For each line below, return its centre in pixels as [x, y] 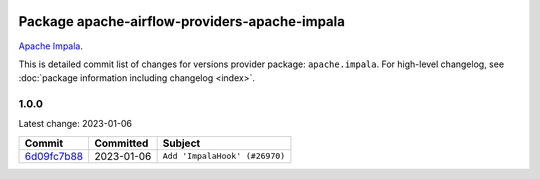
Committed [121, 143]
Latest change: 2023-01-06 [75, 124]
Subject [181, 143]
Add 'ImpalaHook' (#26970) [224, 156]
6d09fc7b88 [54, 156]
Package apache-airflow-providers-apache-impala [181, 21]
